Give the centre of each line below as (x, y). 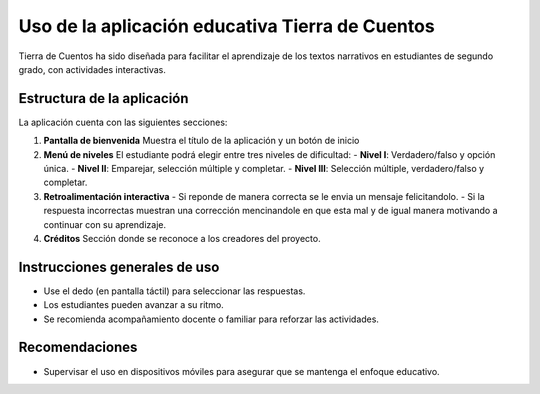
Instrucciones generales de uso (119, 266)
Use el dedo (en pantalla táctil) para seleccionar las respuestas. (174, 291)
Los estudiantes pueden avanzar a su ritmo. (133, 305)
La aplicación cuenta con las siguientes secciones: (123, 122)
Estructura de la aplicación (103, 98)
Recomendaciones (78, 347)
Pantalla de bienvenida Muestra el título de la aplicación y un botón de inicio (201, 141)
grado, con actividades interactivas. (92, 69)
